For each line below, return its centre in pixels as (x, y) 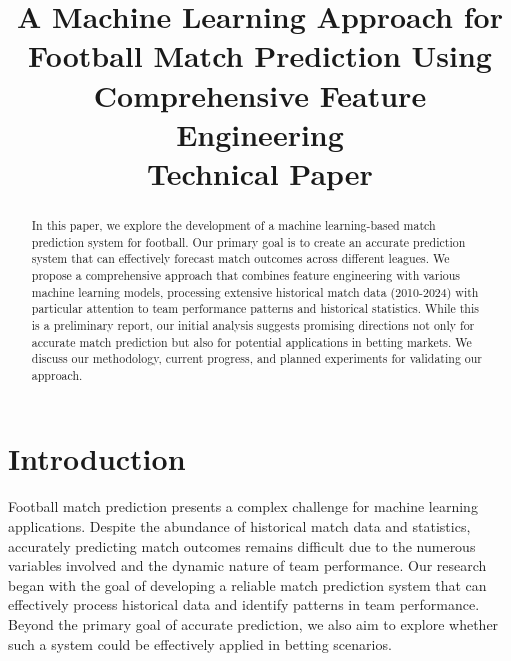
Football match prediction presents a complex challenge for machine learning (243, 506)
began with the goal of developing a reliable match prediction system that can (247, 584)
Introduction (97, 458)
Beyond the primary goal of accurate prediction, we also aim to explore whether (253, 623)
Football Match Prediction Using (260, 55)
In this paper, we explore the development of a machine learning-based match (233, 224)
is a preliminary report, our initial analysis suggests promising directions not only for (253, 324)
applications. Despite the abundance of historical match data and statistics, (239, 526)
